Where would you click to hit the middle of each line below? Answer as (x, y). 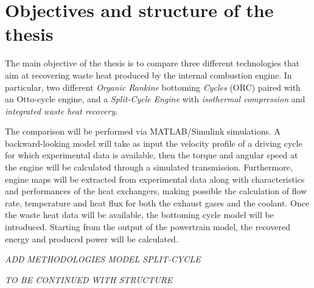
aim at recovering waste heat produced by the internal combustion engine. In (148, 75)
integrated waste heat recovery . (61, 111)
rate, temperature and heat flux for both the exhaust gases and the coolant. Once (157, 202)
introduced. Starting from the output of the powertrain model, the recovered (148, 227)
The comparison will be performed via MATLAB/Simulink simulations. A (143, 131)
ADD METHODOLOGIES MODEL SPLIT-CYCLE (103, 259)
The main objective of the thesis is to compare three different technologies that (152, 63)
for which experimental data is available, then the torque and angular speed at (152, 155)
